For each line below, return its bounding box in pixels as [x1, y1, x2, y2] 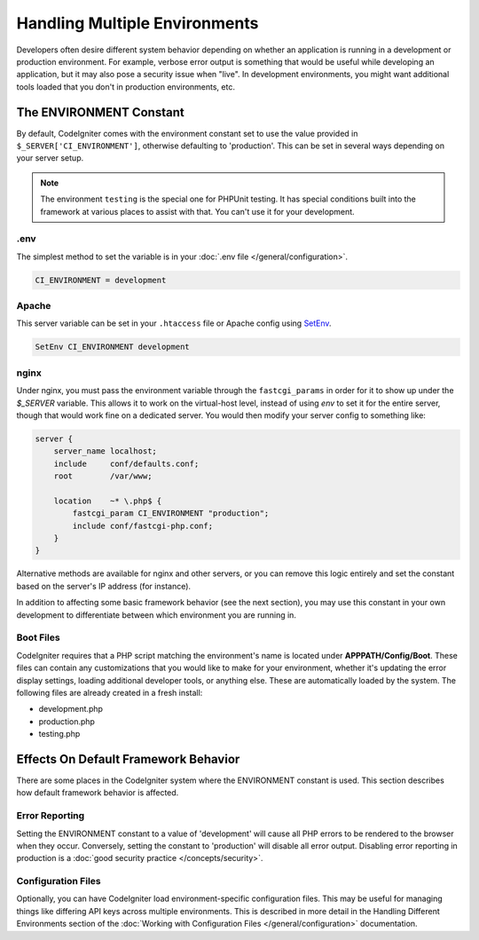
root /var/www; [53, 471, 153, 481]
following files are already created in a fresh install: [16, 687, 203, 698]
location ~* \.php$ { [53, 495, 162, 506]
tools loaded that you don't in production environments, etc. [16, 81, 235, 92]
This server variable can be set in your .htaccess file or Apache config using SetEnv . [16, 318, 332, 328]
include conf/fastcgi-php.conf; [72, 520, 213, 531]
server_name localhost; [53, 446, 157, 456]
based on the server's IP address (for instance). [16, 581, 191, 591]
